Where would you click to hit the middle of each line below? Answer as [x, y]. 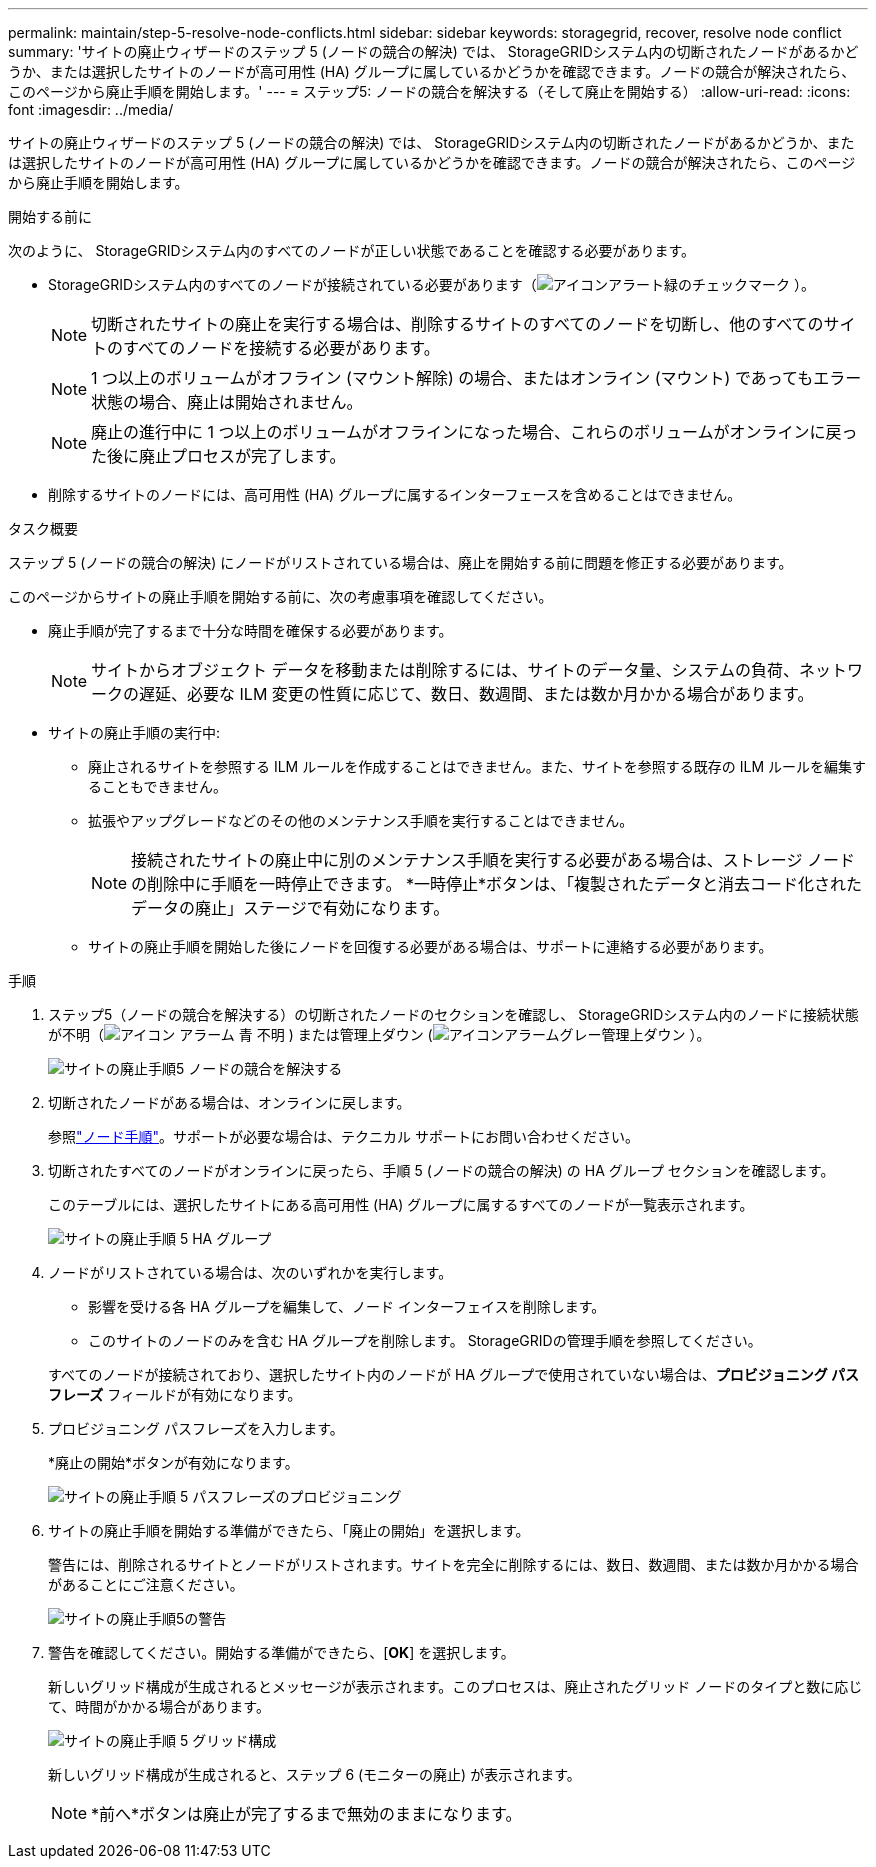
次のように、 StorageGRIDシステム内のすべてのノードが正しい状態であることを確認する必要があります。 [352, 250]
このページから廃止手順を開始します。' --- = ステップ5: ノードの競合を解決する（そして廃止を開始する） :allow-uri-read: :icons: [429, 91]
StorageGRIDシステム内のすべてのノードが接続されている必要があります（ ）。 [431, 284]
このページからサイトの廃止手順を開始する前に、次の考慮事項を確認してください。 [280, 596]
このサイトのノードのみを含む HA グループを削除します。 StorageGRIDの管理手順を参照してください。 [425, 1340]
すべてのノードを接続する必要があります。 [281, 348]
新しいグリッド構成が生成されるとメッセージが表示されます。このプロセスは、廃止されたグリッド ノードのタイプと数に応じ [455, 1686]
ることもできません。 [158, 786]
